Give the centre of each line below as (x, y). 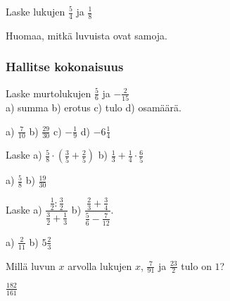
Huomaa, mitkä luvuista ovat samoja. (87, 35)
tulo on (196, 265)
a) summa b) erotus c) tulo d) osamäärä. (94, 107)
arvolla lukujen (100, 265)
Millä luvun (31, 265)
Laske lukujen (36, 11)
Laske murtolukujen (49, 93)
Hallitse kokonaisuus (65, 67)
